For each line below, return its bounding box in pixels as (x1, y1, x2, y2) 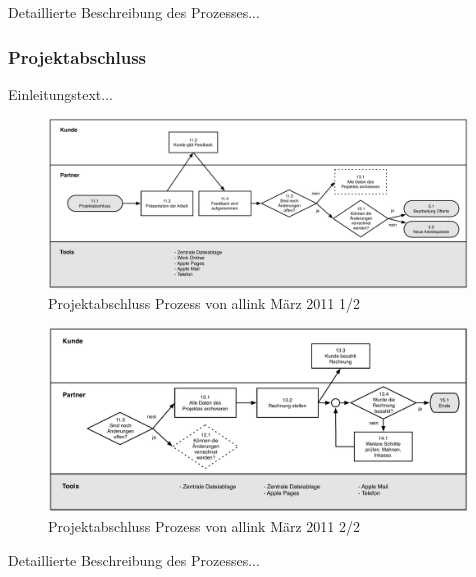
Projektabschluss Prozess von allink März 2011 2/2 (48, 515, 361, 536)
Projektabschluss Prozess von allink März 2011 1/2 (48, 292, 361, 313)
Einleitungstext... (8, 83, 113, 104)
